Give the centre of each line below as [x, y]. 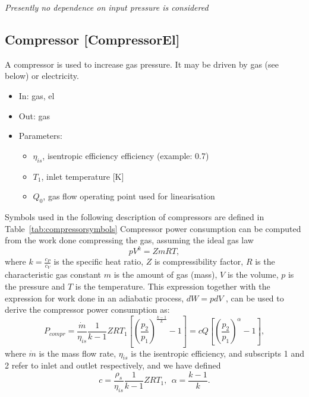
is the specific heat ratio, [99, 261]
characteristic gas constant [53, 274]
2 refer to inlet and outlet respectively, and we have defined [113, 365]
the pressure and [35, 286]
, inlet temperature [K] [83, 176]
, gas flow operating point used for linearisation [129, 196]
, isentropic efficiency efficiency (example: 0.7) [126, 155]
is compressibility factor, [199, 261]
